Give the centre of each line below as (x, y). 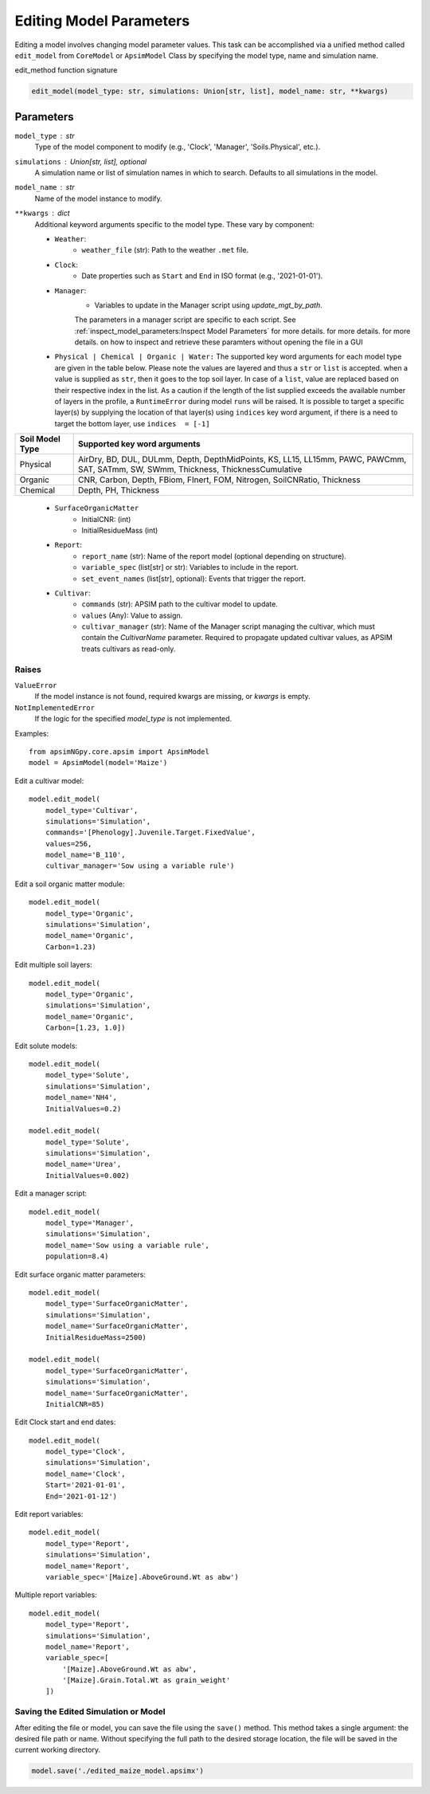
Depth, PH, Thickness (118, 490)
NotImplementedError (55, 708)
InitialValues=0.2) (83, 1109)
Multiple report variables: (56, 1595)
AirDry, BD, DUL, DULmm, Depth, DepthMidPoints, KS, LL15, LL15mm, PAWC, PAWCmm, (242, 460)
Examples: (32, 733)
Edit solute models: (46, 1046)
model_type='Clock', (85, 1452)
